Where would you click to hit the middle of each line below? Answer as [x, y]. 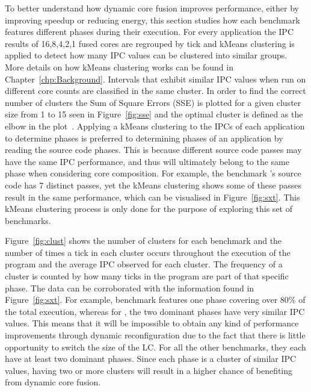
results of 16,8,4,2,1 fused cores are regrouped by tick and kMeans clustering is [150, 43]
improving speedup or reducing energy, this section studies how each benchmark [152, 20]
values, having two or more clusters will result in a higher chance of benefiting [149, 370]
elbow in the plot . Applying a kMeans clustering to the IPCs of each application [155, 126]
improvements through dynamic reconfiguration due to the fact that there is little [155, 335]
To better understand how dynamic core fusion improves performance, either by [152, 8]
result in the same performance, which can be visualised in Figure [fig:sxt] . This [152, 197]
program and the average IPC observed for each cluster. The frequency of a [144, 264]
